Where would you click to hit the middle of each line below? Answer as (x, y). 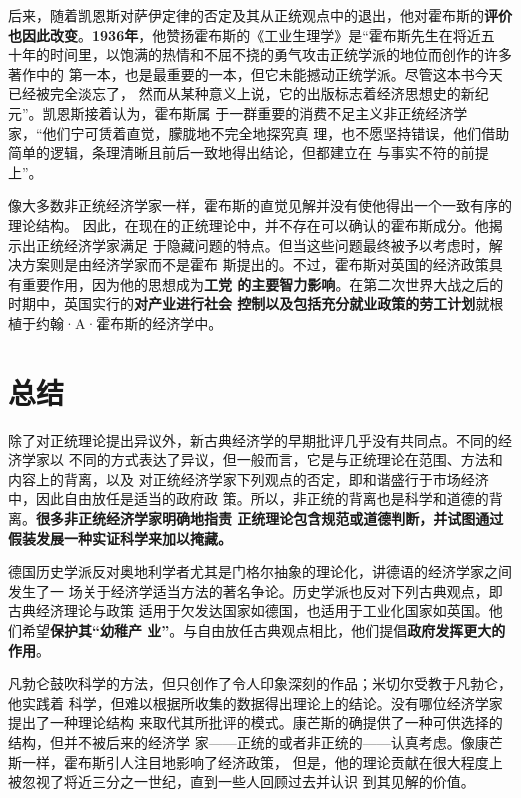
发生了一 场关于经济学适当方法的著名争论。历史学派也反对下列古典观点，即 (255, 590)
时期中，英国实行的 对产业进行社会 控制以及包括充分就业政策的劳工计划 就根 (256, 303)
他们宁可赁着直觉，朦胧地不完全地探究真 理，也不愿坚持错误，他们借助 (276, 132)
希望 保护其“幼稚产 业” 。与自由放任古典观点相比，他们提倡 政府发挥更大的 (263, 629)
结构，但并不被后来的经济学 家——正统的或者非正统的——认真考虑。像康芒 (255, 741)
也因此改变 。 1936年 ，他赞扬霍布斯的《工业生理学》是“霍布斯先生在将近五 (251, 34)
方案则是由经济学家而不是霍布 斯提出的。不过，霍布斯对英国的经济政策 (255, 264)
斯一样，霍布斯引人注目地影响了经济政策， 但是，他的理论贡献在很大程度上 (255, 761)
